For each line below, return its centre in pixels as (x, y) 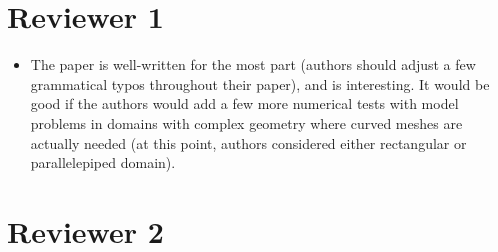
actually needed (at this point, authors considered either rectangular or (248, 142)
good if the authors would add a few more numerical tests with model (244, 103)
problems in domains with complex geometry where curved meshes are (246, 122)
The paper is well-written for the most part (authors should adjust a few (253, 64)
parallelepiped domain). (103, 162)
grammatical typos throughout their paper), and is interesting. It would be (260, 83)
